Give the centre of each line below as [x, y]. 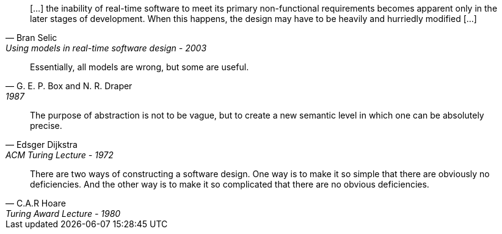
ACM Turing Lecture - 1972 [60, 155]
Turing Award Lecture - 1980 [63, 214]
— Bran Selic [31, 38]
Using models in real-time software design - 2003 [106, 48]
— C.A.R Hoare [36, 203]
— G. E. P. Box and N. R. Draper [69, 86]
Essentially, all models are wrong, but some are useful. [140, 67]
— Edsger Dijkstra [42, 144]
